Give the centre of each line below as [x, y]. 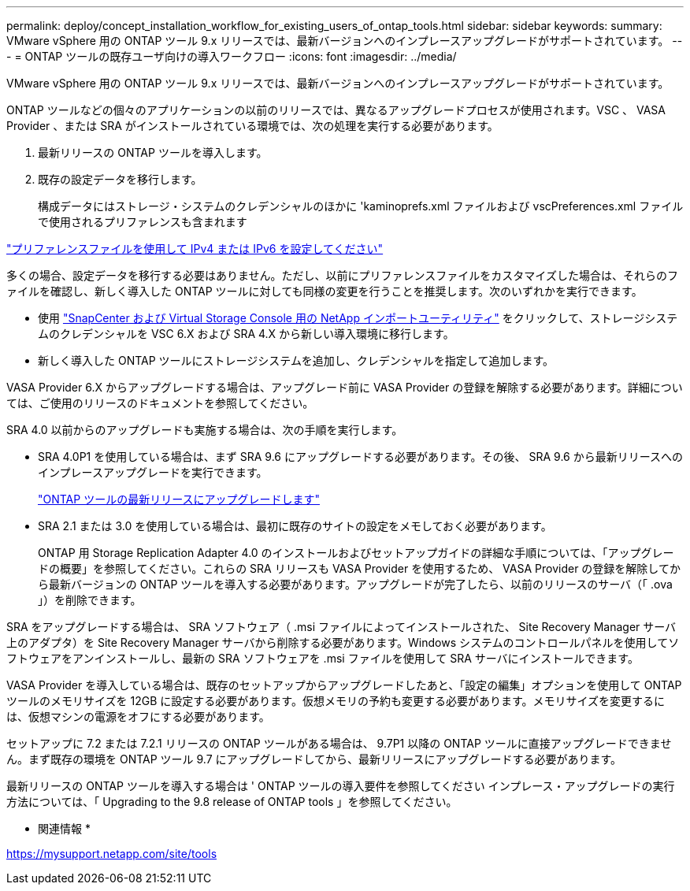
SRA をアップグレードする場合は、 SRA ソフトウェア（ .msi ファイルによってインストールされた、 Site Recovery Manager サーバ [341, 627]
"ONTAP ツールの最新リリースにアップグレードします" [179, 499]
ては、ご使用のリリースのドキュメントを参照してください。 [160, 403]
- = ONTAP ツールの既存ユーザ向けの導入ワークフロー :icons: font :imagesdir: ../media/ [232, 56]
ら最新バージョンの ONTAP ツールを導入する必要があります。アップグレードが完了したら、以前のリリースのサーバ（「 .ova [355, 584]
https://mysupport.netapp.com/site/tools [112, 854]
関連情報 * [64, 828]
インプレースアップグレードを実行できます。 [153, 472]
